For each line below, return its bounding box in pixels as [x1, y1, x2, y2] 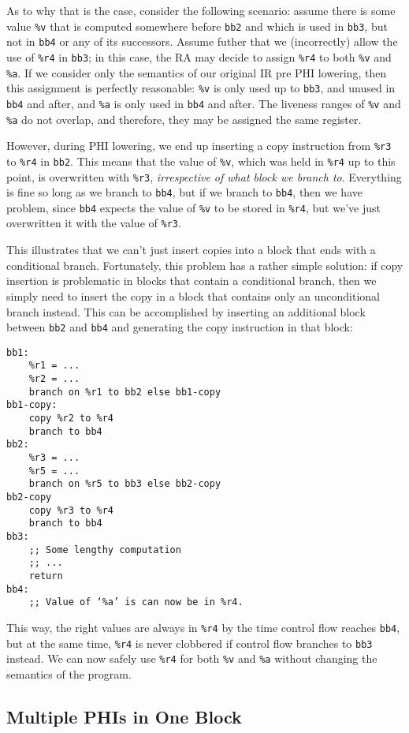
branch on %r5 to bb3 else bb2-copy [28, 478, 221, 490]
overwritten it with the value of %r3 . [6, 215, 181, 231]
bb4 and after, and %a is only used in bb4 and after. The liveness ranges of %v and [6, 95, 401, 111]
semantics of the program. [6, 665, 132, 682]
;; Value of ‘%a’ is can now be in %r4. [28, 596, 244, 608]
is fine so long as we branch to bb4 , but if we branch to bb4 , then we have [6, 184, 363, 200]
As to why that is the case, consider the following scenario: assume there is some [6, 2, 396, 18]
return [28, 570, 63, 582]
